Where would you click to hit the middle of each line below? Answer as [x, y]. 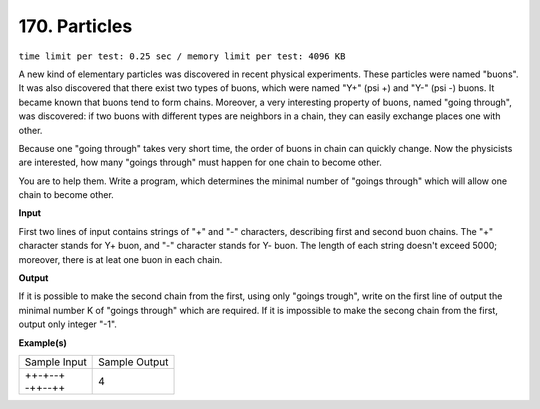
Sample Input [55, 362]
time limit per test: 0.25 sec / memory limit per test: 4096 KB [182, 56]
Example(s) [42, 342]
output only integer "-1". [67, 324]
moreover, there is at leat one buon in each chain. [120, 259]
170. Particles [75, 26]
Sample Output [133, 362]
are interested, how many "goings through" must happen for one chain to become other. [200, 162]
